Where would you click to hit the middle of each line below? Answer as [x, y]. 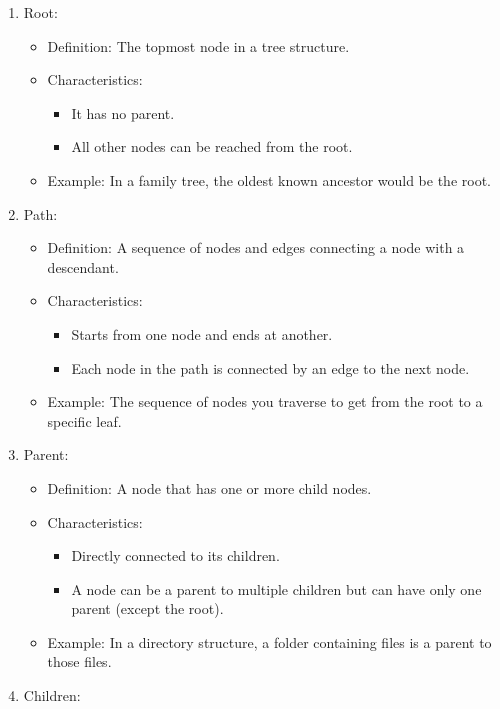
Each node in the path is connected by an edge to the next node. [270, 367]
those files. [79, 661]
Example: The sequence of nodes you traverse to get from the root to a [265, 401]
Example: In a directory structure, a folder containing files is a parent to [269, 641]
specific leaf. [84, 420]
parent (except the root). [147, 608]
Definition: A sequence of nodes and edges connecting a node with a [256, 247]
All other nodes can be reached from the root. [212, 146]
